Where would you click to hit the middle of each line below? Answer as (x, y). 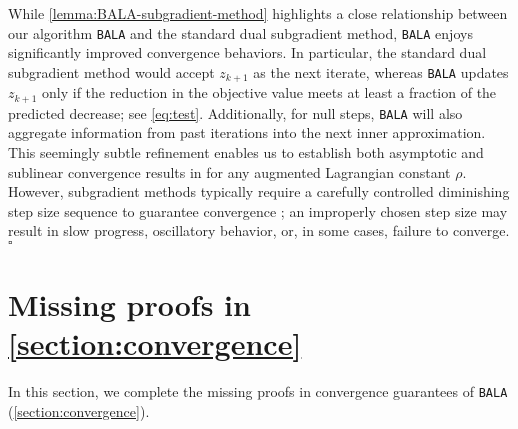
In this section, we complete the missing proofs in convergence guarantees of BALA (258, 391)
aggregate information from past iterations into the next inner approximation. (247, 132)
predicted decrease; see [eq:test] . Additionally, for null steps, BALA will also (235, 112)
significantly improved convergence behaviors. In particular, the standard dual (247, 52)
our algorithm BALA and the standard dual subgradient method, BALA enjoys (240, 32)
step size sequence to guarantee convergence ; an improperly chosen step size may (258, 210)
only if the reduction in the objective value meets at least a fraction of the (269, 92)
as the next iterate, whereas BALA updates (381, 71)
